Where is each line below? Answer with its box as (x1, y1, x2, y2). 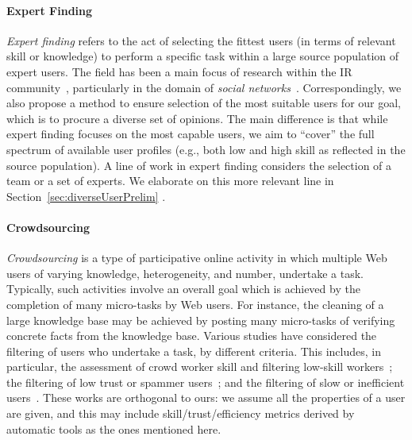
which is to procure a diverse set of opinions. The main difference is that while (6, 110, 388, 126)
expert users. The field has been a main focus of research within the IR (6, 63, 352, 79)
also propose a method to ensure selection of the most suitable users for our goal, (6, 95, 401, 111)
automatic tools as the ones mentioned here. (6, 420, 221, 437)
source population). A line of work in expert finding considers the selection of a (6, 156, 392, 173)
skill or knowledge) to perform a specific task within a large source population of (6, 48, 399, 64)
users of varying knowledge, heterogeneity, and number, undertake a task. (6, 264, 364, 281)
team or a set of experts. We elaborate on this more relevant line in (6, 172, 334, 189)
